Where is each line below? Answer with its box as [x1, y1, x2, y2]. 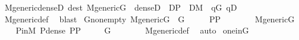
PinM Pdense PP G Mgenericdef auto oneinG [15, 24, 249, 36]
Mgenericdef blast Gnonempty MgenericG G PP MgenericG [4, 12, 295, 25]
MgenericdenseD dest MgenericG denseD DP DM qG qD [4, 1, 237, 13]
